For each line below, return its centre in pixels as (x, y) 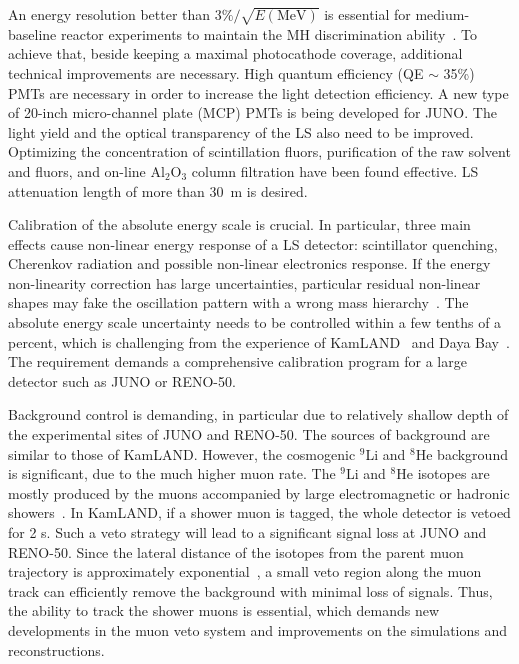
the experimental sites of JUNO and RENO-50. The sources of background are (249, 434)
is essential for (367, 14)
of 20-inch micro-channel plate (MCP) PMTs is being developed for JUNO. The (252, 112)
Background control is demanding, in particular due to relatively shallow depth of (258, 414)
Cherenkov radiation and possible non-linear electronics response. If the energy (249, 263)
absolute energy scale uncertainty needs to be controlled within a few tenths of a (255, 322)
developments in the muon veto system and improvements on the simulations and (258, 629)
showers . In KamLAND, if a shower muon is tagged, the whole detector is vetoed (259, 512)
